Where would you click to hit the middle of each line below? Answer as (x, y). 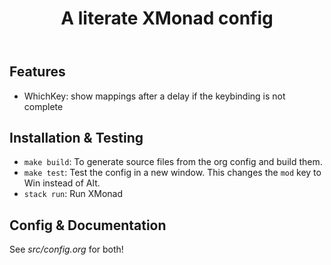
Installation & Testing (76, 138)
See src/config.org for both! (66, 249)
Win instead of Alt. (62, 183)
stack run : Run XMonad (73, 194)
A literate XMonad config (167, 18)
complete (43, 106)
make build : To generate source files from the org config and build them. (173, 162)
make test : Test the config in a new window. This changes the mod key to (172, 173)
